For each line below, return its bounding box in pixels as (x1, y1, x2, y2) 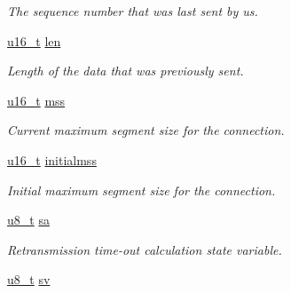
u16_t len (7, 31, 61, 50)
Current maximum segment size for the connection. (7, 121, 285, 139)
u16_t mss (7, 91, 66, 109)
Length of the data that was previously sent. (7, 61, 244, 80)
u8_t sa (7, 210, 50, 229)
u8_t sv (7, 270, 51, 289)
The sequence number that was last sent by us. (7, 2, 258, 20)
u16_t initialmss (7, 150, 97, 169)
